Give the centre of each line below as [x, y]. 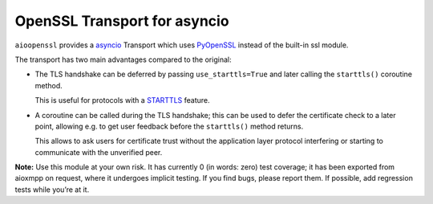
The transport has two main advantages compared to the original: [123, 59]
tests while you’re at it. [52, 190]
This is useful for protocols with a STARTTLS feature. [122, 100]
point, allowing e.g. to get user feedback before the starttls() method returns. [169, 126]
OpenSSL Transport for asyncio [122, 21]
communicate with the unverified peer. [99, 152]
